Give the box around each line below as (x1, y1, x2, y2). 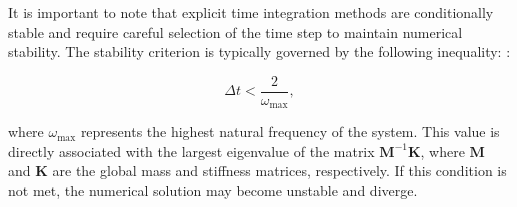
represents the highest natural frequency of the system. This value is (80, 121, 500, 142)
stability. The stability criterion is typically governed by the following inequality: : (8, 41, 511, 62)
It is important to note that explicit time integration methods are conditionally (8, 2, 494, 22)
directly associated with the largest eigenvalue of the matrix (8, 140, 375, 161)
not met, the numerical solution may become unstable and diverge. (8, 180, 418, 201)
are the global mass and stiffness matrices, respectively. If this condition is (52, 160, 507, 181)
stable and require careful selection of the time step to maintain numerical (8, 21, 463, 42)
